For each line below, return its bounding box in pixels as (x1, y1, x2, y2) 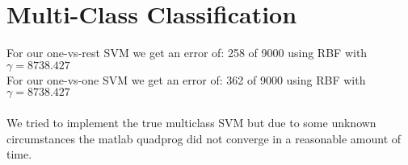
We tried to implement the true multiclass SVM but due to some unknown (6, 113, 376, 130)
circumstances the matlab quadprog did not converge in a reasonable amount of (6, 130, 402, 146)
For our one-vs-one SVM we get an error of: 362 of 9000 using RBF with (6, 71, 366, 88)
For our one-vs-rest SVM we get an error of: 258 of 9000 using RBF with (6, 44, 368, 61)
